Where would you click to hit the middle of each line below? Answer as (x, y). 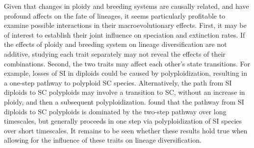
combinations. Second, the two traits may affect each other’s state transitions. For (127, 63)
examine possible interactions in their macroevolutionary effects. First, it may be (125, 25)
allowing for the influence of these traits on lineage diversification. (103, 140)
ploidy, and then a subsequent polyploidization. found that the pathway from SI (124, 101)
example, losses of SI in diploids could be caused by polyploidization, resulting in (126, 73)
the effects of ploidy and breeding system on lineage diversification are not (115, 44)
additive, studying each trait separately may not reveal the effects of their (115, 53)
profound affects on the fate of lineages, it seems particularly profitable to (115, 15)
